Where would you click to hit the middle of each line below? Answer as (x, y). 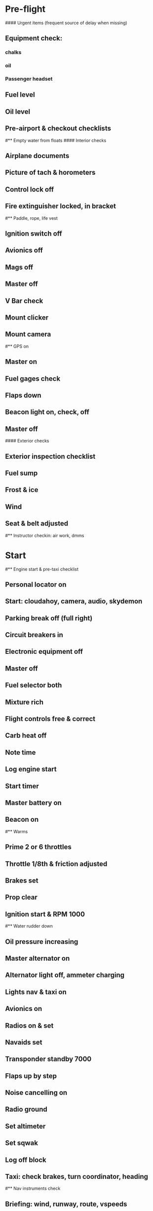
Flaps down (23, 395)
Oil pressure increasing (42, 942)
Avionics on (24, 1009)
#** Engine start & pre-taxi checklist (42, 569)
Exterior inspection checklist (50, 456)
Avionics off (24, 250)
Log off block (26, 1160)
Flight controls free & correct (50, 719)
